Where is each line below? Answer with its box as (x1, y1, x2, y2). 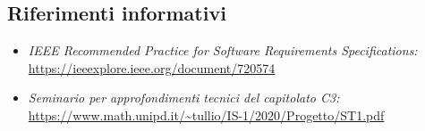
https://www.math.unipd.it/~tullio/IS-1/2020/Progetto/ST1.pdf (28, 105, 385, 124)
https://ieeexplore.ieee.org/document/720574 (28, 58, 276, 77)
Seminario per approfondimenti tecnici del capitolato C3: (28, 88, 340, 107)
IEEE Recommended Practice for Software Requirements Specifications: (28, 41, 418, 60)
